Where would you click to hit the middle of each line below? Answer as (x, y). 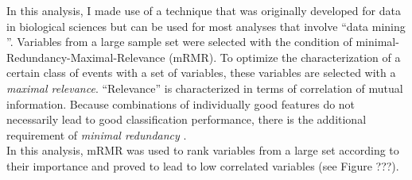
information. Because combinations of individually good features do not (181, 103)
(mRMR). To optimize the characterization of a (285, 57)
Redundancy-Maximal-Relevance (86, 57)
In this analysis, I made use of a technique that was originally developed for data (204, 10)
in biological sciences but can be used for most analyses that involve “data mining (206, 26)
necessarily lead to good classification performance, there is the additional (187, 119)
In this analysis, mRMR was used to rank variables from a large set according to (203, 150)
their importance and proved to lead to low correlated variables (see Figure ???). (203, 165)
